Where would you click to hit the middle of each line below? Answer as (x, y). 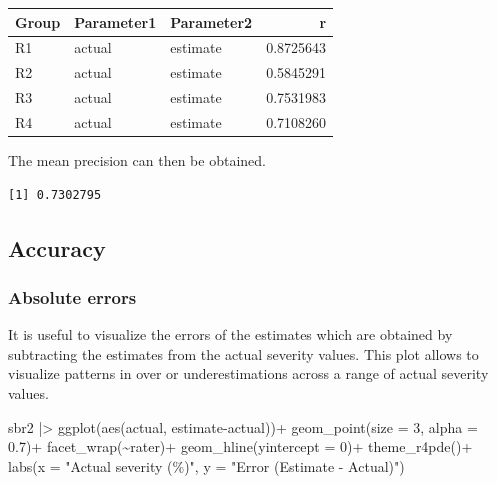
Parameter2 (211, 21)
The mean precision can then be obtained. (137, 159)
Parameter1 (115, 21)
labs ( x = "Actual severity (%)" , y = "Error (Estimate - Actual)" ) (206, 465)
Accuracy (57, 247)
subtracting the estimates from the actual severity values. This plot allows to (243, 353)
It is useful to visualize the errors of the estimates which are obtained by (230, 334)
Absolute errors (72, 296)
